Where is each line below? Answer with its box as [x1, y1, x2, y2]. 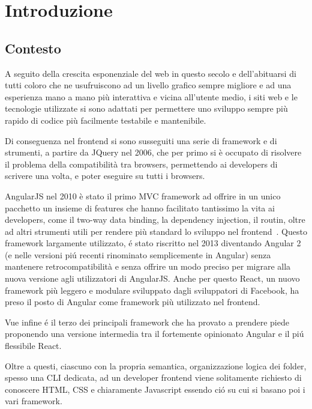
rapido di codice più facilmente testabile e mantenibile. [5, 114, 206, 126]
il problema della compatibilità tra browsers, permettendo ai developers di [5, 157, 278, 170]
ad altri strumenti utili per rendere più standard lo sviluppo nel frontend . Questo [5, 225, 307, 237]
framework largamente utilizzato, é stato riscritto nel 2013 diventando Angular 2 [5, 237, 301, 249]
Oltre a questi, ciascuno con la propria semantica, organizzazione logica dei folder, [5, 359, 307, 372]
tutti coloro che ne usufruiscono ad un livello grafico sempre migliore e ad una [5, 79, 292, 91]
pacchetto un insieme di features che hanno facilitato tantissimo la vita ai [5, 201, 275, 214]
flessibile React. [5, 339, 62, 352]
